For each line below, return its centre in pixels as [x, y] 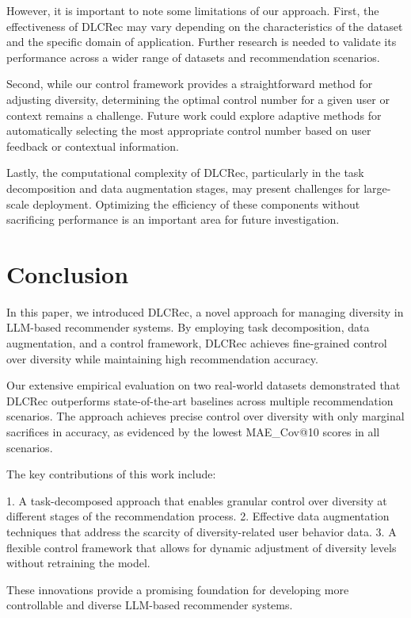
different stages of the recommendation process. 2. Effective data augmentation [198, 516]
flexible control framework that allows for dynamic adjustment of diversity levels [202, 547]
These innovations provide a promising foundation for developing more [178, 589]
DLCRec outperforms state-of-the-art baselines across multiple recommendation [200, 400]
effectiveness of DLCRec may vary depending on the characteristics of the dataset [205, 26]
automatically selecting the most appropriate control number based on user [189, 131]
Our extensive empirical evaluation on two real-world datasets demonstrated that [204, 385]
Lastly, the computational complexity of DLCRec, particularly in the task [185, 173]
